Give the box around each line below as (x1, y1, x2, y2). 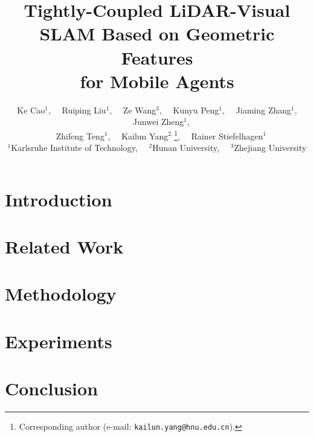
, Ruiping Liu (48, 103, 106, 116)
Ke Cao (17, 103, 45, 116)
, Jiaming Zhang (222, 103, 292, 116)
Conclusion (5, 376, 98, 401)
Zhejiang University (234, 141, 307, 154)
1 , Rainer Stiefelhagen (174, 127, 263, 142)
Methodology (5, 281, 117, 306)
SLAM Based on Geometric (39, 21, 275, 46)
